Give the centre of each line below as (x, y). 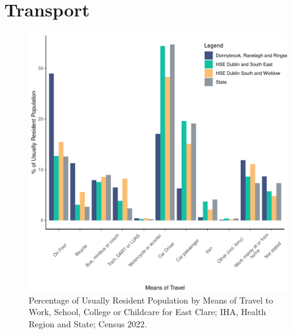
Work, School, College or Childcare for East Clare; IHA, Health (148, 312)
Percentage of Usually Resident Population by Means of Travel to (151, 300)
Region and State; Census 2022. (88, 323)
